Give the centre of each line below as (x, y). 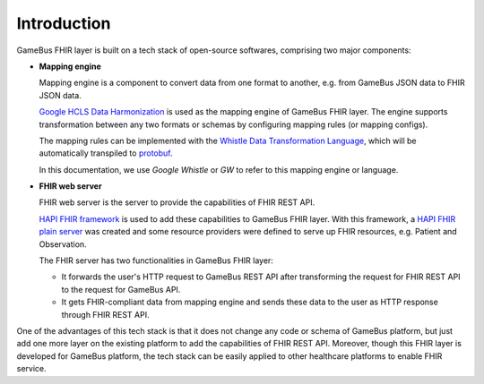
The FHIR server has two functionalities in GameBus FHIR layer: (156, 260)
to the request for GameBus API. (121, 289)
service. (31, 369)
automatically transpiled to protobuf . (106, 153)
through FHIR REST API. (105, 314)
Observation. (63, 244)
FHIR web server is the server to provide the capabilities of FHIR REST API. (177, 202)
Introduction (64, 23)
